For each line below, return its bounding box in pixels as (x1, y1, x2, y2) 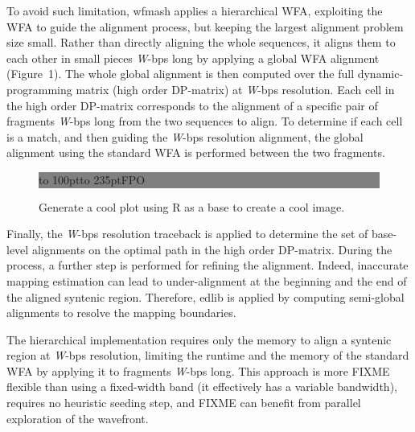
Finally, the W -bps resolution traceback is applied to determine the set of (6, 225, 368, 242)
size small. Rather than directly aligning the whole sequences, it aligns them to (6, 34, 396, 51)
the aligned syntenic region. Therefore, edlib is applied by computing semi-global (6, 288, 405, 305)
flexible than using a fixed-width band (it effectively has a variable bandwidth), (6, 378, 397, 395)
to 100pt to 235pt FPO (39, 171, 146, 187)
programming (6, 80, 72, 97)
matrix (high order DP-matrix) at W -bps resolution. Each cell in (76, 80, 395, 97)
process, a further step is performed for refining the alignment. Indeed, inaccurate (6, 257, 409, 274)
